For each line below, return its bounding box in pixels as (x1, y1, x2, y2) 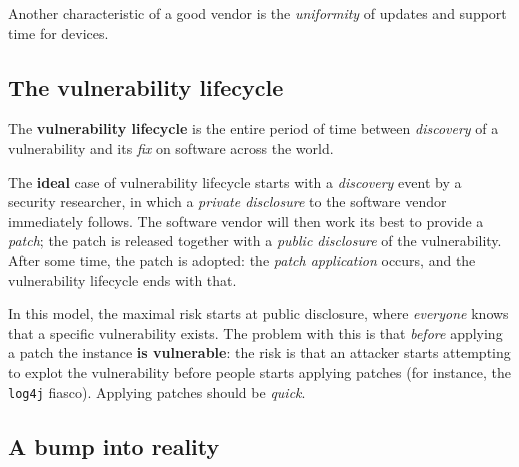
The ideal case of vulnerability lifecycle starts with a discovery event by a (8, 171, 462, 192)
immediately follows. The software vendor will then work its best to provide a (8, 210, 484, 231)
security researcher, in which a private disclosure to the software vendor (8, 191, 447, 212)
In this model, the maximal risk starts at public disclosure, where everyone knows (8, 303, 509, 324)
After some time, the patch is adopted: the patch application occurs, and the (8, 249, 476, 270)
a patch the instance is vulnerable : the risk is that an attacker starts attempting (8, 342, 511, 363)
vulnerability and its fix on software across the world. (8, 137, 334, 158)
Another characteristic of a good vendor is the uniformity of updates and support (8, 3, 507, 23)
